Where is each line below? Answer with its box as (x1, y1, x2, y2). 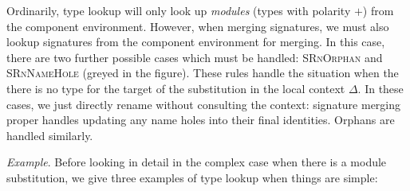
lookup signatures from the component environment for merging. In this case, (6, 33, 385, 50)
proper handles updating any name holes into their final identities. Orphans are (6, 111, 395, 128)
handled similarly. (6, 127, 93, 143)
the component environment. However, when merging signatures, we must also (6, 18, 389, 34)
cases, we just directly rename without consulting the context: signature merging (6, 95, 401, 112)
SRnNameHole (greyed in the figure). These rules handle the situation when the (6, 64, 399, 81)
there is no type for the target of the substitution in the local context (6, 80, 345, 96)
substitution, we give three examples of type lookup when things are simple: (6, 169, 378, 185)
